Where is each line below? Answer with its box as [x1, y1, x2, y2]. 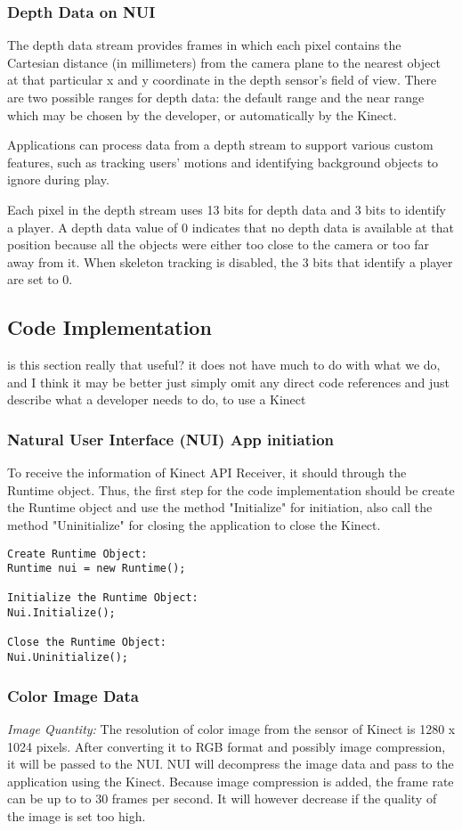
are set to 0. [7, 270, 73, 289]
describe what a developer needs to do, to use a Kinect [7, 390, 306, 409]
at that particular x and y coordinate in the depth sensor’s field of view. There [7, 70, 437, 89]
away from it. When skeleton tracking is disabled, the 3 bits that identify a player [7, 252, 453, 271]
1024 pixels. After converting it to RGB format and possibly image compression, [7, 737, 446, 755]
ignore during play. [7, 170, 109, 189]
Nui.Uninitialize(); [7, 651, 129, 664]
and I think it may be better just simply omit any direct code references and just [7, 372, 450, 391]
